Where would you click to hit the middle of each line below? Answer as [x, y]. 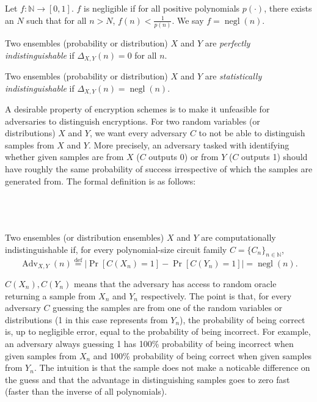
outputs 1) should [275, 157]
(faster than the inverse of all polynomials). [86, 391]
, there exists [288, 8]
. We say [188, 20]
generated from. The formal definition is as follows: [100, 181]
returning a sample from [50, 295]
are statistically [233, 75]
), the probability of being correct [242, 319]
